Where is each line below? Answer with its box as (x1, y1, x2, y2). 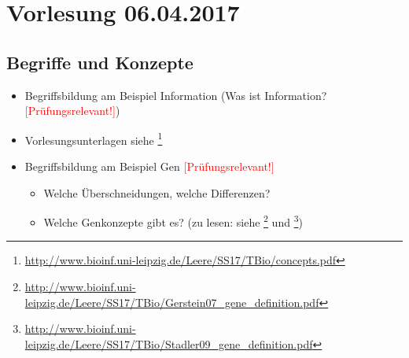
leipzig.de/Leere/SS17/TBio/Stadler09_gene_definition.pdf (24, 335, 313, 352)
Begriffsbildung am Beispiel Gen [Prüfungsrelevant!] (24, 158, 275, 175)
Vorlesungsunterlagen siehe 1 (24, 129, 163, 148)
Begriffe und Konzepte (6, 50, 193, 74)
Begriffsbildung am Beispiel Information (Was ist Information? (24, 87, 327, 103)
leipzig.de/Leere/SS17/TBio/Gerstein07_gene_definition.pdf (24, 293, 319, 310)
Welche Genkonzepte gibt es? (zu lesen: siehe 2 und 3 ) (43, 212, 303, 230)
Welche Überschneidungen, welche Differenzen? (43, 184, 271, 201)
